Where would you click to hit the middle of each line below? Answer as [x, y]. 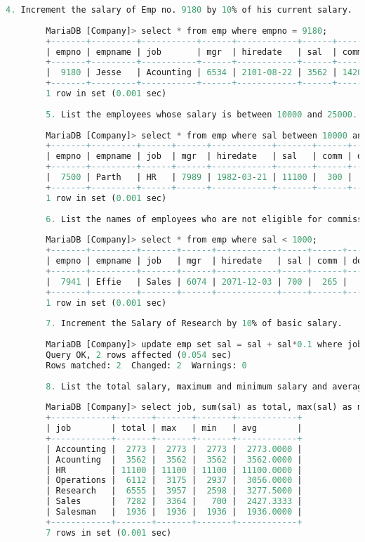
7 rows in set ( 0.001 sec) [109, 533]
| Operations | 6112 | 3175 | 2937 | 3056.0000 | [174, 480]
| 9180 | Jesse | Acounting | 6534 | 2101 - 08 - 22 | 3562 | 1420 [204, 73]
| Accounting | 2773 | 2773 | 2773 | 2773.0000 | [174, 449]
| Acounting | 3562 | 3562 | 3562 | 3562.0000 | [174, 459]
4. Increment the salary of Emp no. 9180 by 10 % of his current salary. [179, 10]
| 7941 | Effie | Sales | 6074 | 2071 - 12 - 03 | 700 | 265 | [197, 282]
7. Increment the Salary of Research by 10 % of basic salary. [194, 324]
